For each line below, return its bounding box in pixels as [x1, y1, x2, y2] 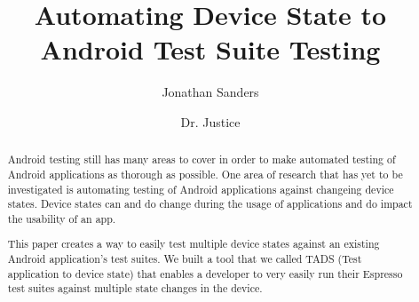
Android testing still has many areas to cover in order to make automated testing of [7, 152, 396, 167]
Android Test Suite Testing [40, 31, 381, 68]
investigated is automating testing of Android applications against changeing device [7, 181, 394, 196]
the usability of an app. [7, 211, 116, 226]
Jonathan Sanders [162, 83, 259, 101]
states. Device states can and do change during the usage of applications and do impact [7, 196, 413, 211]
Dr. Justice [180, 112, 241, 131]
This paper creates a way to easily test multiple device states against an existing [7, 236, 380, 251]
